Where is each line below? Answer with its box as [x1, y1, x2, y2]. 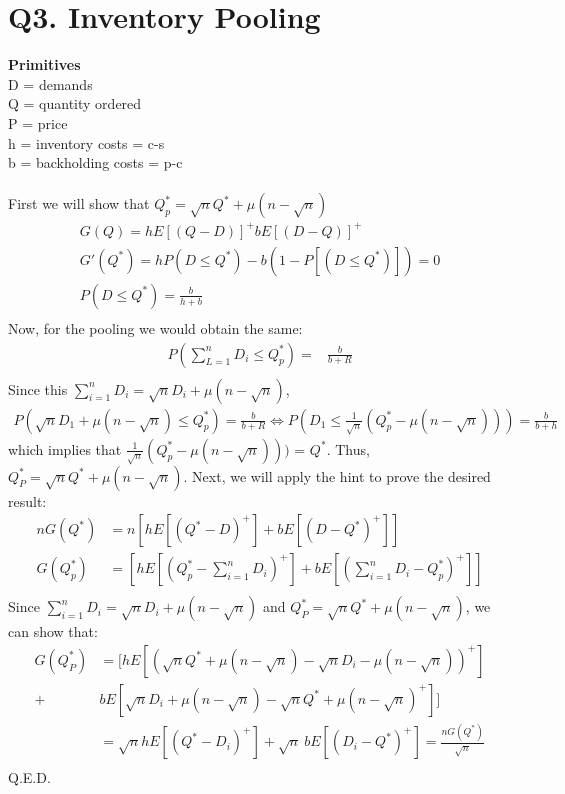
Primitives [8, 54, 81, 75]
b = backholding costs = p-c [8, 152, 183, 173]
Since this [8, 378, 68, 399]
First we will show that [8, 193, 150, 214]
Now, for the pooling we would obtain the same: [8, 317, 303, 338]
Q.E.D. [8, 767, 51, 788]
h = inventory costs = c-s [8, 132, 165, 153]
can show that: [8, 621, 98, 642]
